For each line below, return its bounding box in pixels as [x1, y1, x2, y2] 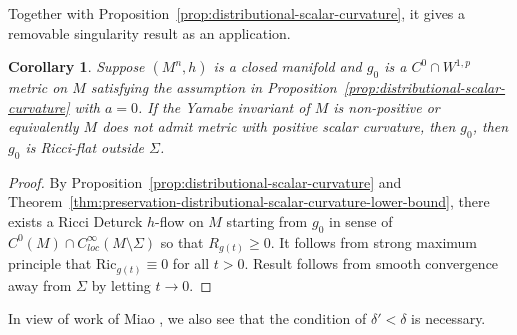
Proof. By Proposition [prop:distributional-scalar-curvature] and [8, 171, 402, 192]
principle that [8, 253, 92, 274]
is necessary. [411, 308, 486, 329]
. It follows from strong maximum [270, 231, 478, 252]
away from [8, 274, 72, 295]
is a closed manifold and [213, 56, 362, 77]
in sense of [328, 210, 393, 231]
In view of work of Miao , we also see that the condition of [8, 308, 367, 329]
